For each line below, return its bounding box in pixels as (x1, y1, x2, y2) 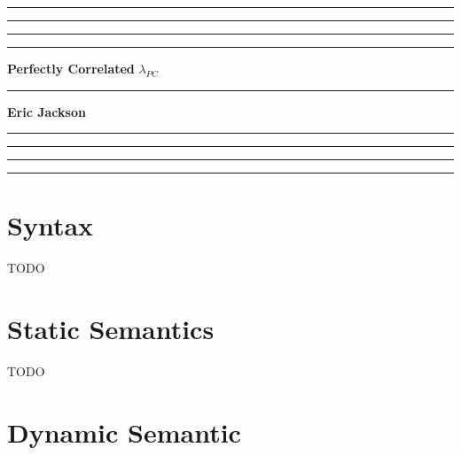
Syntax (7, 207, 94, 243)
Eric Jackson (7, 102, 86, 120)
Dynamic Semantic (7, 413, 241, 450)
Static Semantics (7, 311, 215, 347)
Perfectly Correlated (7, 59, 135, 77)
